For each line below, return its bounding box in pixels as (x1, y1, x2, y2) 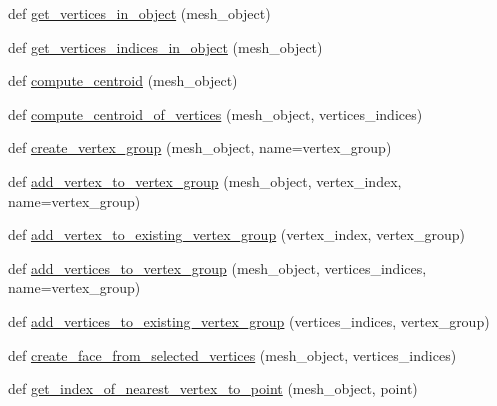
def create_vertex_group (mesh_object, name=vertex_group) (8, 137, 392, 158)
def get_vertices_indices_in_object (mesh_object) (8, 36, 323, 57)
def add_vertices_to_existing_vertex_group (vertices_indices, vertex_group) (8, 310, 490, 331)
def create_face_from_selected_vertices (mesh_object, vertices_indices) (8, 344, 457, 365)
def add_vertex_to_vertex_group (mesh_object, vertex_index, (8, 170, 402, 191)
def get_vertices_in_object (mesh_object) (8, 3, 271, 23)
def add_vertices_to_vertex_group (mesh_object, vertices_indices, (8, 257, 427, 278)
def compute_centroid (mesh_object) (8, 70, 238, 91)
